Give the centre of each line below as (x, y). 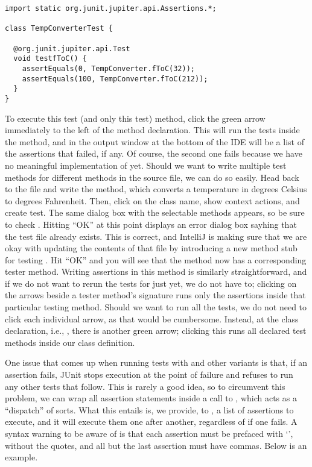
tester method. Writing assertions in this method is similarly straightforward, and (156, 271)
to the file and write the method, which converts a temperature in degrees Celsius (156, 189)
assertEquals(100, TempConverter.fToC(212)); (115, 79)
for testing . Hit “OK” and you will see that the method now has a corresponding (156, 259)
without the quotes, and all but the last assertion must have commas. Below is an (156, 445)
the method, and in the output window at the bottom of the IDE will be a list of (154, 141)
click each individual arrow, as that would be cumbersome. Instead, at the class (152, 318)
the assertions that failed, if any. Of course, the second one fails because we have (154, 153)
